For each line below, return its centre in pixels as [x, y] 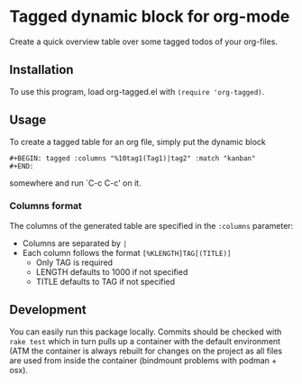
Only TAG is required [74, 262]
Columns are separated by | [75, 243]
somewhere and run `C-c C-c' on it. [75, 183]
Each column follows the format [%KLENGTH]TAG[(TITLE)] [127, 252]
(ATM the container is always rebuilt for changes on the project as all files [146, 351]
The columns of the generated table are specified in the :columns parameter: [151, 225]
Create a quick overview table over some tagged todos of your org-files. [143, 41]
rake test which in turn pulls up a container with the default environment [145, 341]
